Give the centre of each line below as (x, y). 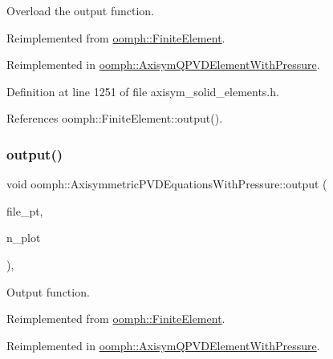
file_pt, (25, 210)
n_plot (24, 238)
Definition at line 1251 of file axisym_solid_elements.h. (143, 91)
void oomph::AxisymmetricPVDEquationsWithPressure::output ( (167, 184)
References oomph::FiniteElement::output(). (115, 118)
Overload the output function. (81, 10)
